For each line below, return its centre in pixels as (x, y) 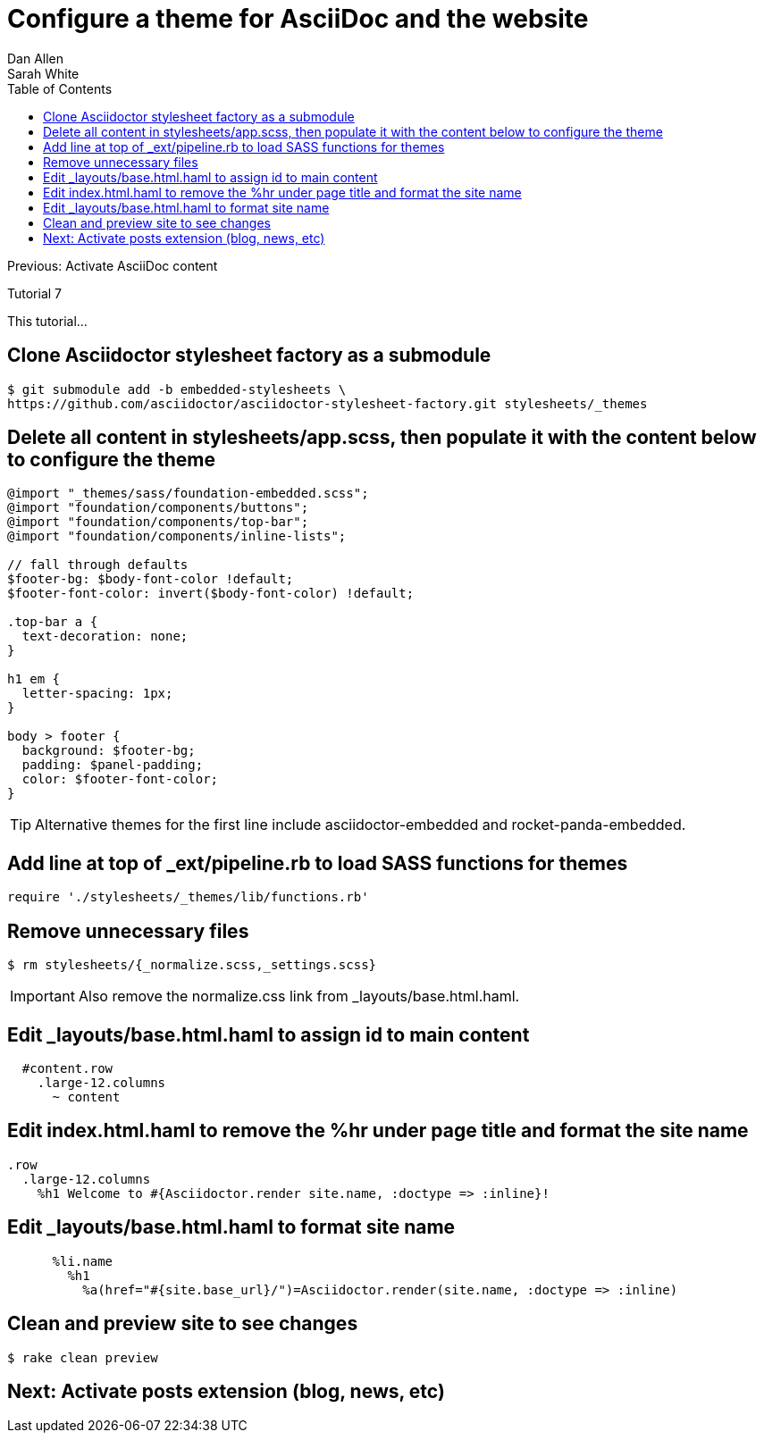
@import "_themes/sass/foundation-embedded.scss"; (188, 494)
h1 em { (34, 679)
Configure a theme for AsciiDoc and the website (298, 19)
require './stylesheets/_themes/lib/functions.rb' (188, 897)
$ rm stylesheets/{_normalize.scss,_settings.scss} (192, 965)
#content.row (67, 1068)
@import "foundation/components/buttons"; (158, 508)
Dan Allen (36, 58)
